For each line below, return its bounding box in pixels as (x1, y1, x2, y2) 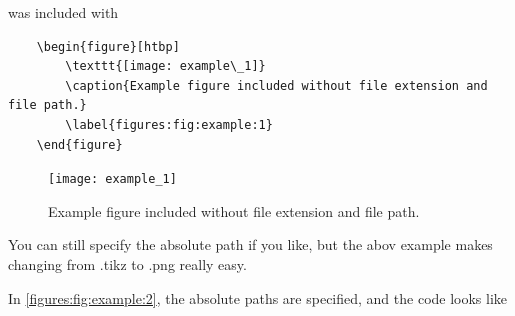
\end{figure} (36, 137, 123, 152)
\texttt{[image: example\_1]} (65, 59, 266, 74)
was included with (8, 2, 119, 22)
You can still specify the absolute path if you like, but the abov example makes (8, 234, 493, 255)
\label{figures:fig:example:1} (65, 117, 273, 132)
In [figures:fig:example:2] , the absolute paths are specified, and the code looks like (8, 287, 508, 308)
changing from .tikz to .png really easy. (8, 254, 247, 274)
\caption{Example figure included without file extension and (65, 78, 488, 93)
